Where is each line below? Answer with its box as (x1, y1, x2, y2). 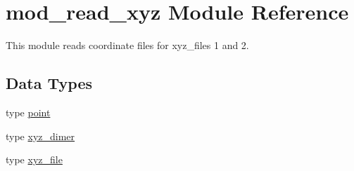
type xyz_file (6, 152, 63, 167)
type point (6, 104, 51, 119)
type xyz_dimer (6, 128, 75, 143)
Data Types (6, 72, 92, 94)
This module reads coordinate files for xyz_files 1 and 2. (6, 38, 249, 53)
